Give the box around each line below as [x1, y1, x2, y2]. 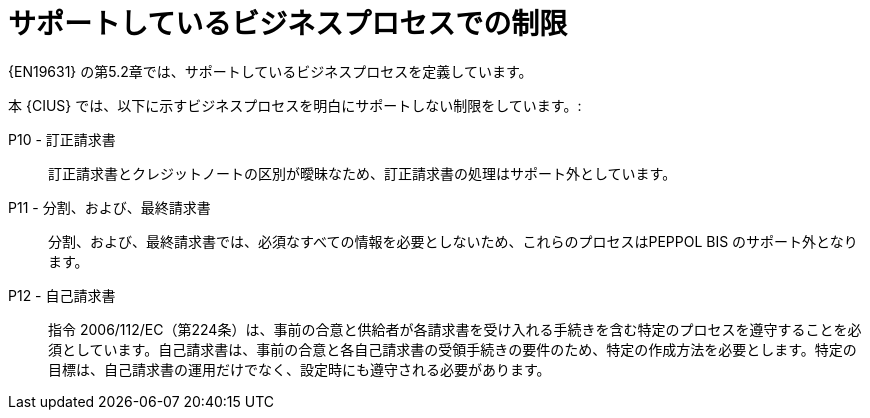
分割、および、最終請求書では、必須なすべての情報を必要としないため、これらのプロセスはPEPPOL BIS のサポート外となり [48, 232, 858, 250]
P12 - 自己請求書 [8, 286, 116, 304]
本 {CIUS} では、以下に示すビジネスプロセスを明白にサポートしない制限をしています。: [8, 96, 582, 114]
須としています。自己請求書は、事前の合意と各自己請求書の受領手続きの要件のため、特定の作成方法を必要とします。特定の [48, 340, 857, 358]
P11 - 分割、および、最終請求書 [8, 198, 211, 216]
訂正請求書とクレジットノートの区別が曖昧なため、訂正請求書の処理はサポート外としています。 [48, 164, 677, 182]
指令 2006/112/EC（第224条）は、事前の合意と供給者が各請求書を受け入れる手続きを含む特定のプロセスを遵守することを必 [48, 320, 862, 338]
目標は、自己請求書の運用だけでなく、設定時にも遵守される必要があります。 [48, 360, 551, 378]
